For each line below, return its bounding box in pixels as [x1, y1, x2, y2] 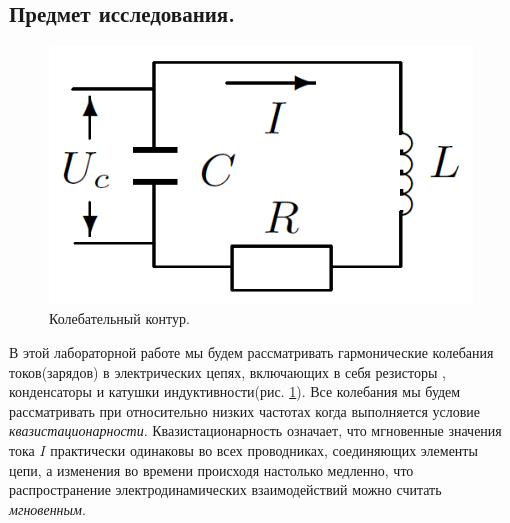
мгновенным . [9, 498, 86, 519]
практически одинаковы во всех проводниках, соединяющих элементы [50, 439, 478, 460]
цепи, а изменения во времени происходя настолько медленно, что [9, 459, 414, 480]
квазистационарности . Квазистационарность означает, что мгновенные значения [9, 420, 502, 441]
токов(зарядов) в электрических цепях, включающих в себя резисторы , [9, 361, 446, 382]
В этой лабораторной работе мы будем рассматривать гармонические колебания [9, 341, 494, 362]
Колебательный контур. [49, 308, 190, 329]
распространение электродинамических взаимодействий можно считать [9, 479, 442, 500]
